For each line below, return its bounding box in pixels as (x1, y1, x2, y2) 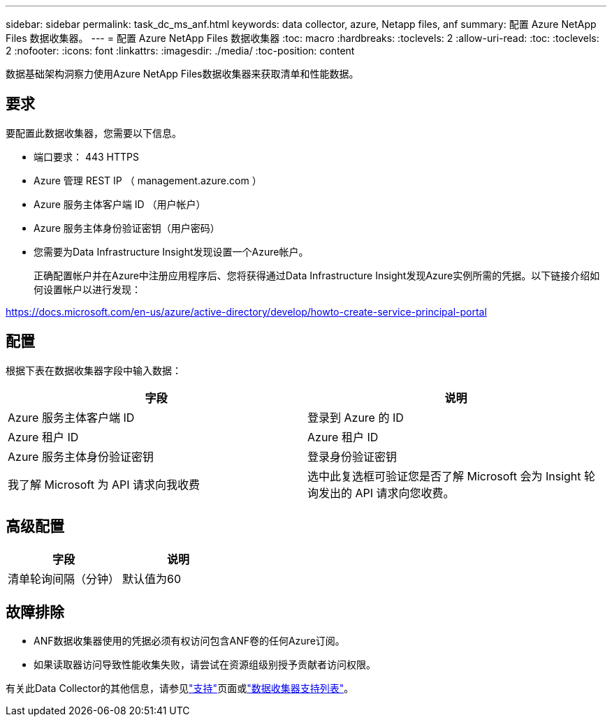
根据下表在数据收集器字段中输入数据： (6, 364, 182, 376)
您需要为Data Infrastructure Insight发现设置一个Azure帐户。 (34, 245, 309, 258)
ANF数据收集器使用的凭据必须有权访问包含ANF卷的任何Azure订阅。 (34, 635, 345, 647)
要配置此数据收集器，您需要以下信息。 (6, 126, 182, 139)
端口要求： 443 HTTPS (34, 150, 140, 163)
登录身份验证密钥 (307, 449, 398, 464)
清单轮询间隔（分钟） (8, 571, 120, 586)
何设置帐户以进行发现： (34, 283, 141, 295)
